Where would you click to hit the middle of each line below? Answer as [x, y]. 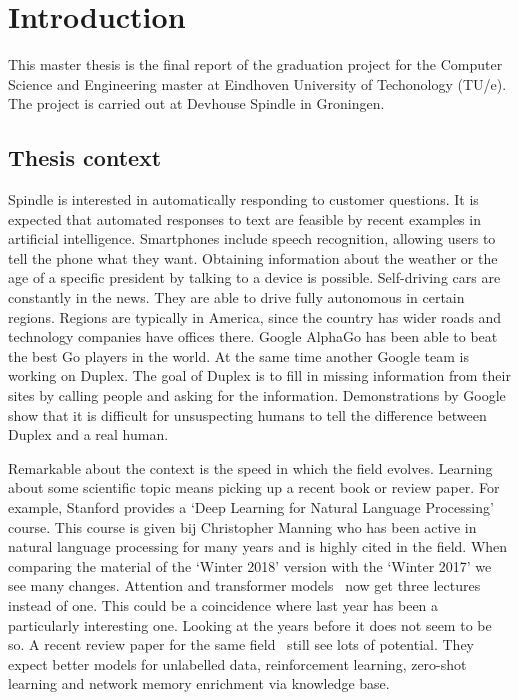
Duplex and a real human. [88, 434]
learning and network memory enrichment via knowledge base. [199, 683]
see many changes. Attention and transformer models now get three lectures [244, 585]
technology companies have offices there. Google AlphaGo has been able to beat [253, 336]
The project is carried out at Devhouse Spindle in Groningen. [196, 103]
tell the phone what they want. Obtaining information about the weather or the [253, 257]
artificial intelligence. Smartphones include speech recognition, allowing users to [252, 238]
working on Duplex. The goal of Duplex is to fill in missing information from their [259, 375]
